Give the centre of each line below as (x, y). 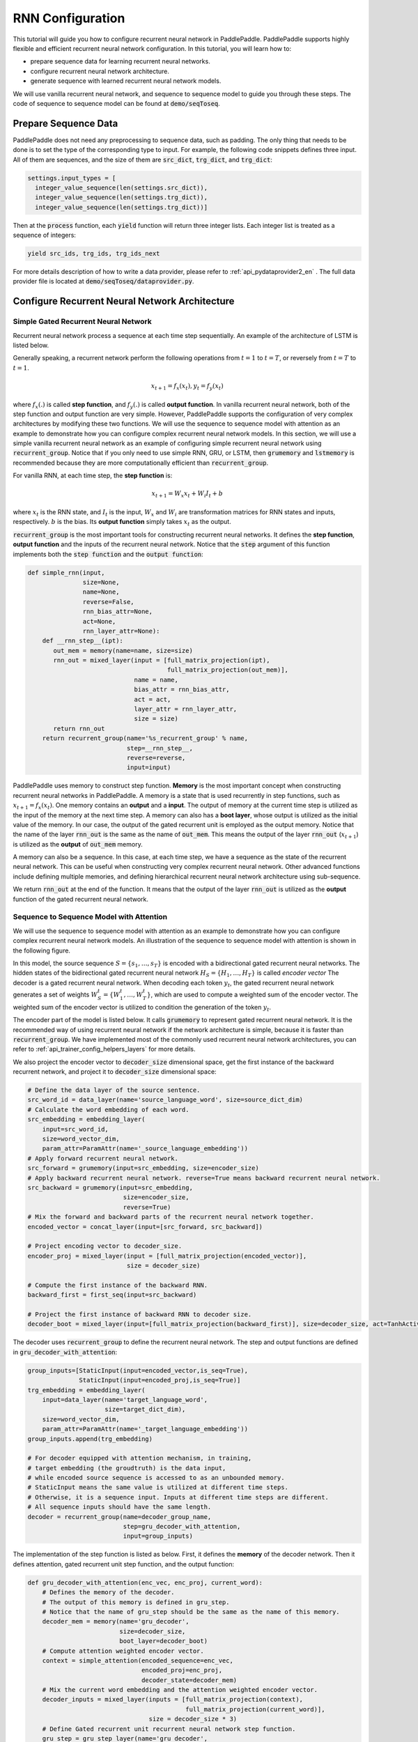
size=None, (101, 582)
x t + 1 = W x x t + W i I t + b (187, 495)
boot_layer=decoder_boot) (164, 1641)
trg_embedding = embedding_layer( (86, 1390)
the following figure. (42, 950)
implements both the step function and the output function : (108, 554)
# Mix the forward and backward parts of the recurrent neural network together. (171, 1217)
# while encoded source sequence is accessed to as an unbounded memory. (156, 1478)
